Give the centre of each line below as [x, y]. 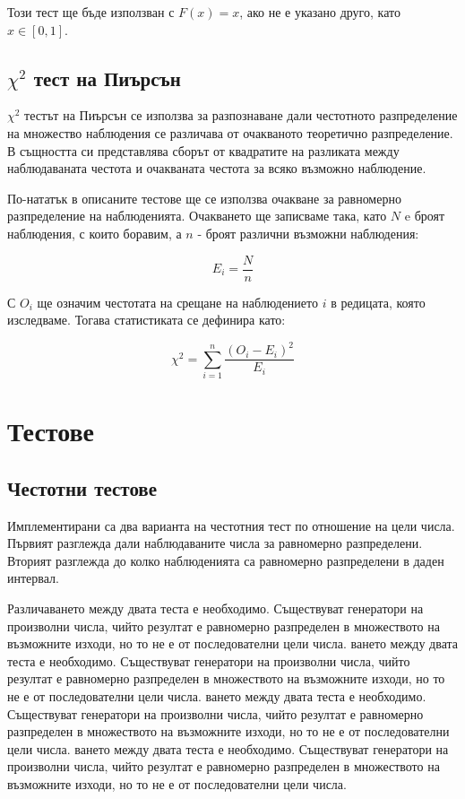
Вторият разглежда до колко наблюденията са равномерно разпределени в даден [226, 560]
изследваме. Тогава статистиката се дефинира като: [146, 320]
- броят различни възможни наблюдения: [308, 233]
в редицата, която [378, 302]
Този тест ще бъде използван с [91, 12]
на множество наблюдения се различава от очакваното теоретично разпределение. [230, 132]
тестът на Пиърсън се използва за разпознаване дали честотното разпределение [241, 115]
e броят [425, 216]
